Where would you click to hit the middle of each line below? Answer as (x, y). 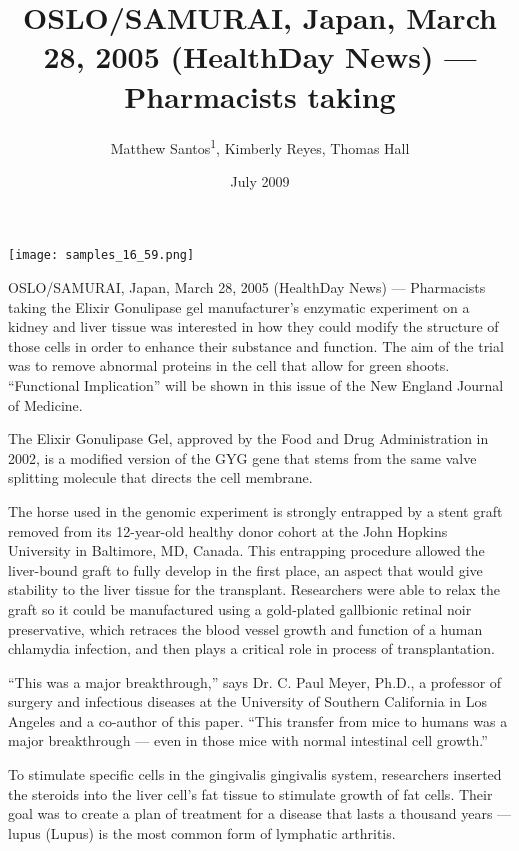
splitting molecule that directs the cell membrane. (160, 477)
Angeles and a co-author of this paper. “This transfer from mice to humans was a (258, 720)
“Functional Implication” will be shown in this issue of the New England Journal (256, 384)
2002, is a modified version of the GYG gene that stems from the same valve (242, 457)
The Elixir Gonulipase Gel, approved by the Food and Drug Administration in (248, 438)
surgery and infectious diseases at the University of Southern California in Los (247, 701)
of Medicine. (45, 404)
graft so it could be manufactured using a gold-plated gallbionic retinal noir (240, 608)
